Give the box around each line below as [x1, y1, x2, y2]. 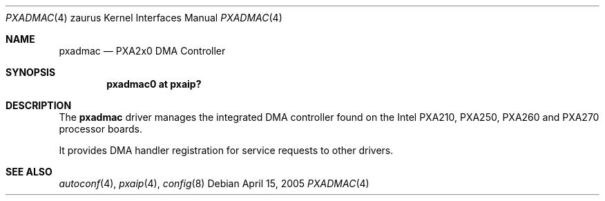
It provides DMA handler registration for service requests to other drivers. [59, 144, 394, 156]
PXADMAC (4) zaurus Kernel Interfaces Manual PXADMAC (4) [6, 12, 282, 23]
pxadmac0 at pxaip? [106, 78, 202, 90]
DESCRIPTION [6, 99, 72, 111]
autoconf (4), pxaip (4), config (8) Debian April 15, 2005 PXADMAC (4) [59, 178, 369, 189]
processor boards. [59, 123, 142, 135]
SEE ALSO [6, 166, 52, 178]
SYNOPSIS [6, 66, 56, 78]
